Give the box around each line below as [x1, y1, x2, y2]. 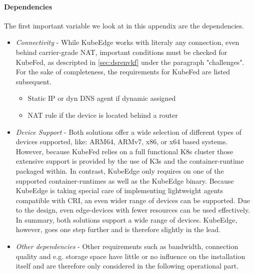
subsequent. [15, 76, 51, 86]
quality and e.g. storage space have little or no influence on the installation [15, 251, 245, 261]
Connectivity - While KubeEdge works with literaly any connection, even [15, 37, 239, 47]
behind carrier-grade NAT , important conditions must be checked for [15, 46, 227, 57]
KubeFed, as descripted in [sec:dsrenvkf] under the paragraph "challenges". [15, 56, 244, 67]
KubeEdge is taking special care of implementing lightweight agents [15, 185, 223, 196]
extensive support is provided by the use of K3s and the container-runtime [15, 156, 244, 166]
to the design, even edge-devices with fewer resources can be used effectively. [15, 205, 250, 215]
